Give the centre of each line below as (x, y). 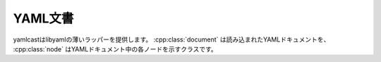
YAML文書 (43, 18)
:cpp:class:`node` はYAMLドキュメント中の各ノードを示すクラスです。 (115, 49)
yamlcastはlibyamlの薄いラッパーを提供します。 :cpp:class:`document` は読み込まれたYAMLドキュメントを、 (171, 39)
